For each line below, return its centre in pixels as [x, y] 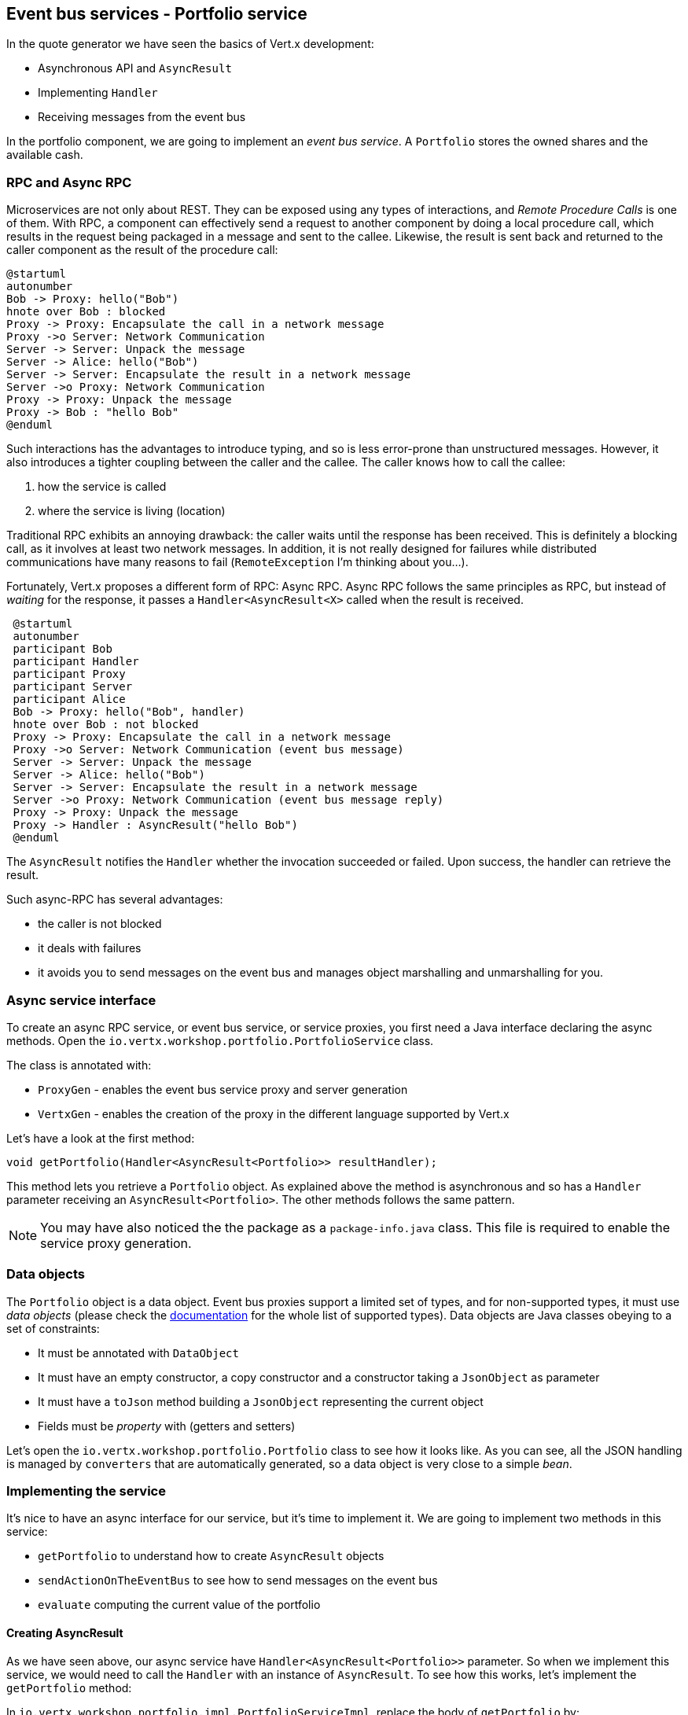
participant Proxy [69, 674]
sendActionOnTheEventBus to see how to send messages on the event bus [238, 1581]
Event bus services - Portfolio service [157, 14]
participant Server [73, 687]
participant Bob [63, 649]
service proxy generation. [116, 1243]
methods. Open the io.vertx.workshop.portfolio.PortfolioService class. [220, 1040]
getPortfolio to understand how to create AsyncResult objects [211, 1556]
